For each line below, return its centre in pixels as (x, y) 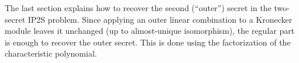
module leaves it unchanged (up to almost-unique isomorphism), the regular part (150, 31)
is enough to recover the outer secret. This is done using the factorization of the (148, 42)
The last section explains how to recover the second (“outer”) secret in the (138, 8)
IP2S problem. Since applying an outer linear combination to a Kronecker (160, 19)
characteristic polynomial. (51, 53)
